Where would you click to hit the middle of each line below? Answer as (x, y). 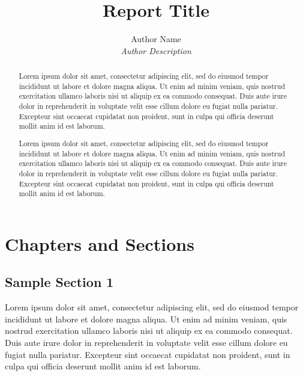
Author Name (156, 39)
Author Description (156, 50)
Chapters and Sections (100, 243)
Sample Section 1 (59, 282)
